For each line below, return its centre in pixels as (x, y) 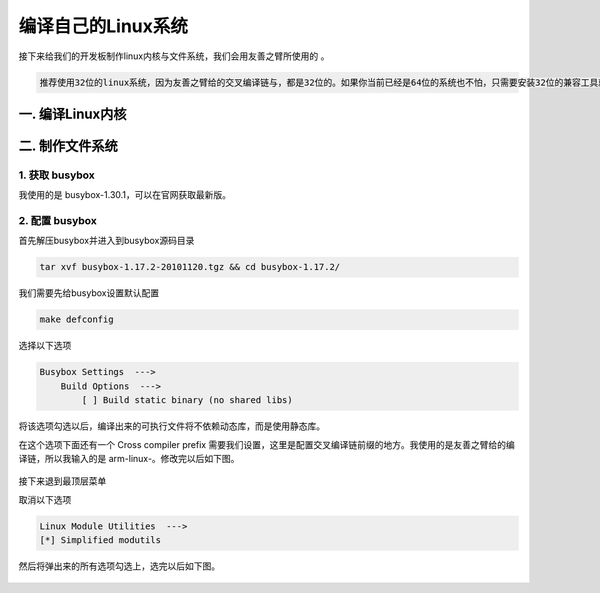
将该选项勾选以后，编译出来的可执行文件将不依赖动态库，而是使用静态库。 (171, 426)
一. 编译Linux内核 (72, 113)
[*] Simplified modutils (100, 540)
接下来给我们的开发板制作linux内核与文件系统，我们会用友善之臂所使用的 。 (174, 56)
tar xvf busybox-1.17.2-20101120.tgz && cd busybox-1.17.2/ (190, 267)
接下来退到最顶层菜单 (62, 481)
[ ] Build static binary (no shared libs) (187, 400)
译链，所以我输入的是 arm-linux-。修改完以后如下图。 (129, 458)
